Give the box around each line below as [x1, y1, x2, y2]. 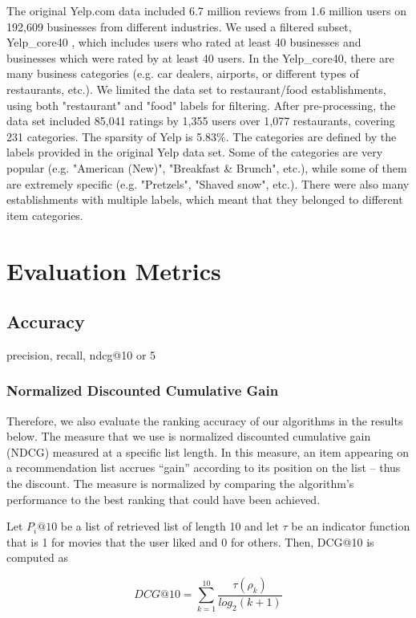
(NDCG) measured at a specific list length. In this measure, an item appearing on [6, 443, 410, 460]
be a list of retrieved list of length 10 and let [60, 518, 279, 535]
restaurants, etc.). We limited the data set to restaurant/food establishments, [6, 80, 386, 97]
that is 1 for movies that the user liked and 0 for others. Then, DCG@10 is [6, 533, 374, 550]
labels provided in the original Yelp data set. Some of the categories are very [6, 144, 383, 161]
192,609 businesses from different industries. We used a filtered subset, [6, 18, 352, 35]
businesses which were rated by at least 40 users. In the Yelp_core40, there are [6, 49, 394, 66]
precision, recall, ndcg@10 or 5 [6, 346, 156, 363]
